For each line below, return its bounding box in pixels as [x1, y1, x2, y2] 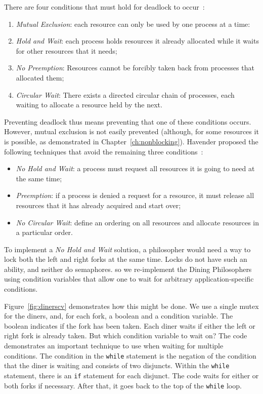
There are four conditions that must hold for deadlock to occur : [4, 2, 205, 12]
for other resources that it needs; [16, 45, 117, 56]
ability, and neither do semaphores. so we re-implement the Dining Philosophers [4, 263, 252, 274]
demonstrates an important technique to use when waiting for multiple [4, 340, 224, 351]
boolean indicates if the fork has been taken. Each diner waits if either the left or [4, 320, 255, 331]
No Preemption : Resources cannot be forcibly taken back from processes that [16, 62, 254, 73]
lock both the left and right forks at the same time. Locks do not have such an [4, 254, 247, 264]
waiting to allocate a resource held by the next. [16, 99, 162, 110]
